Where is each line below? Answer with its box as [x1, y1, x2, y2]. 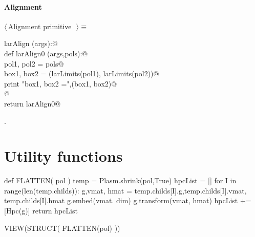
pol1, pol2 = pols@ [4, 58, 64, 69]
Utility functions [4, 145, 123, 166]
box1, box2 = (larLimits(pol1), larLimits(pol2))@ [4, 68, 159, 79]
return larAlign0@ [4, 98, 61, 109]
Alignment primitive [8, 20, 72, 31]
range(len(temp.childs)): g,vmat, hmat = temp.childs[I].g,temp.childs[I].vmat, [4, 185, 247, 196]
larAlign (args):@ [4, 38, 58, 49]
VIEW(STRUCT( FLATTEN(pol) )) [4, 222, 120, 233]
